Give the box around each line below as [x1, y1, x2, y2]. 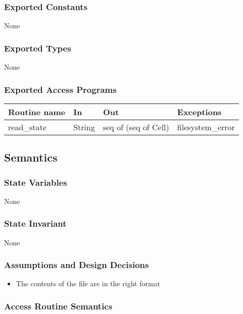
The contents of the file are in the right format [16, 278, 161, 289]
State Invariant [4, 217, 67, 230]
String [73, 121, 95, 133]
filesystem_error [177, 121, 235, 133]
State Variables [4, 176, 67, 188]
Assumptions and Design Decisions [4, 258, 149, 271]
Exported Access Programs [4, 83, 117, 95]
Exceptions [177, 106, 222, 118]
